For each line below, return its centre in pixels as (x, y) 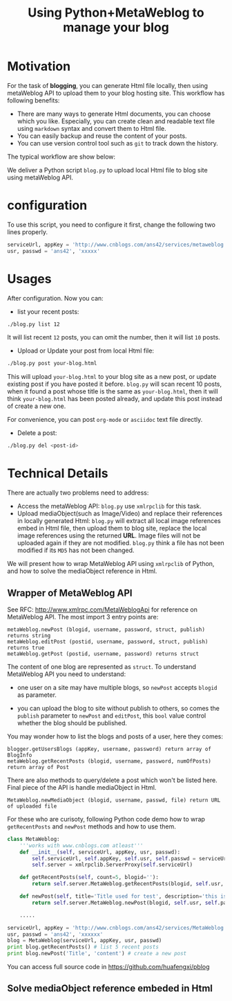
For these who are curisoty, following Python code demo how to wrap (106, 819)
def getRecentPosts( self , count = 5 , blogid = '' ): (89, 878)
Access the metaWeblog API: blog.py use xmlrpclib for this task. (109, 506)
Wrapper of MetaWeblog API (70, 593)
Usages (29, 279)
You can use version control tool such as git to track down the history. (118, 143)
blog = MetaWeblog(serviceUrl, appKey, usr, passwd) (85, 941)
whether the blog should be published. (72, 723)
